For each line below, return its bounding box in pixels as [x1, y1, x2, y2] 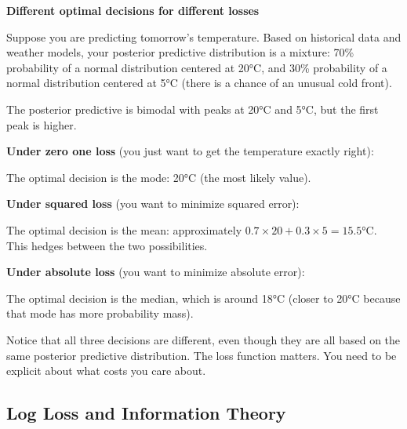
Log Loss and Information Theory [6, 401, 286, 425]
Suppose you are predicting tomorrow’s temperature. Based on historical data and [6, 28, 402, 45]
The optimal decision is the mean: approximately [6, 221, 242, 238]
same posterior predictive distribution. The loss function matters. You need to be [6, 347, 397, 363]
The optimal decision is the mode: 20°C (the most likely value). [6, 169, 311, 185]
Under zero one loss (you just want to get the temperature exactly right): [6, 143, 374, 159]
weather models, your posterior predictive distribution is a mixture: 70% [6, 44, 354, 60]
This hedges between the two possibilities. [6, 237, 208, 253]
